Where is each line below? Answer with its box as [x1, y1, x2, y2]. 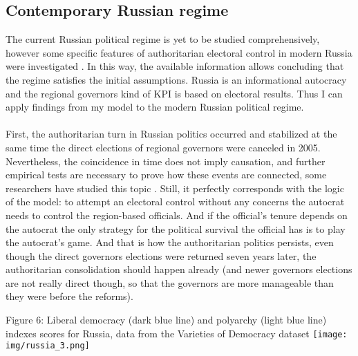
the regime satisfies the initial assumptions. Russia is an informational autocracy [6, 72, 347, 86]
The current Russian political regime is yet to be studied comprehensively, [6, 32, 320, 46]
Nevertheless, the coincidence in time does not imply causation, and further [6, 153, 326, 168]
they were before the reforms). [6, 289, 133, 303]
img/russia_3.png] [6, 341, 90, 351]
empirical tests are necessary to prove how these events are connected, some [6, 167, 327, 182]
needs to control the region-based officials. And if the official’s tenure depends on [6, 207, 348, 222]
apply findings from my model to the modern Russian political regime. [6, 100, 304, 114]
